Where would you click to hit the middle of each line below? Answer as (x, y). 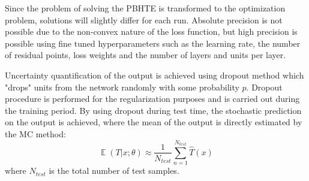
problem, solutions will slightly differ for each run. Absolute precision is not (144, 19)
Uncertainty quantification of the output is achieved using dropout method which (154, 75)
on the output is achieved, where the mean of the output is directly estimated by (154, 122)
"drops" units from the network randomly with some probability (122, 87)
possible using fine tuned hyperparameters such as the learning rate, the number (153, 43)
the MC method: (35, 133)
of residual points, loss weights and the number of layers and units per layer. (145, 55)
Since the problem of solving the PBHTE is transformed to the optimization (145, 8)
